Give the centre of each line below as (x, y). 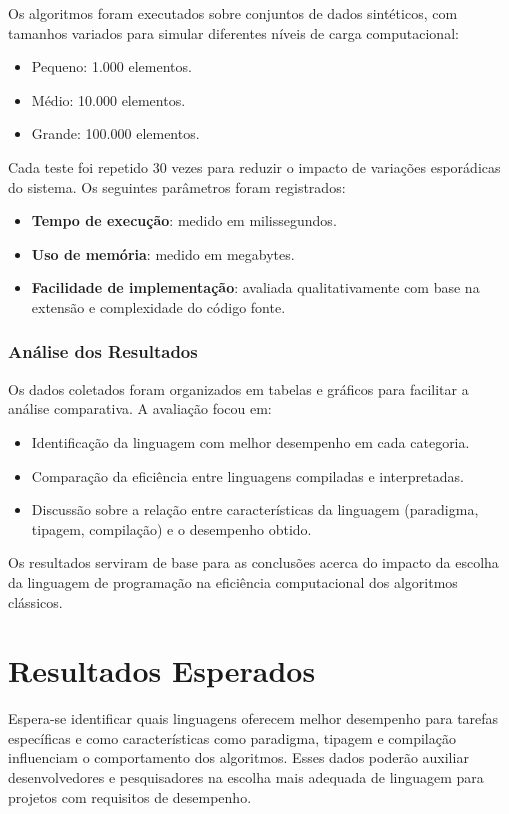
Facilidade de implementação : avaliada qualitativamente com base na (255, 287)
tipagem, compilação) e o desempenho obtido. (171, 528)
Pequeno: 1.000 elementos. (111, 66)
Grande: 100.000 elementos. (115, 133)
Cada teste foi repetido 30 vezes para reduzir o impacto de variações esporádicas (254, 166)
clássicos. (35, 601)
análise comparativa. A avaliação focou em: (140, 408)
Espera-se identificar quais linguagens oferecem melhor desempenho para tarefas (253, 718)
